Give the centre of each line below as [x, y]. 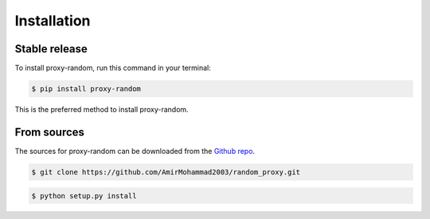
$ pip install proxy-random [86, 89]
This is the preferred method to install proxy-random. [102, 109]
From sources [50, 132]
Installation [53, 21]
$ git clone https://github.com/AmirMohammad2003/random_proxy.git [166, 172]
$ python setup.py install [84, 196]
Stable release [51, 49]
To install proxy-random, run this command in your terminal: [113, 68]
